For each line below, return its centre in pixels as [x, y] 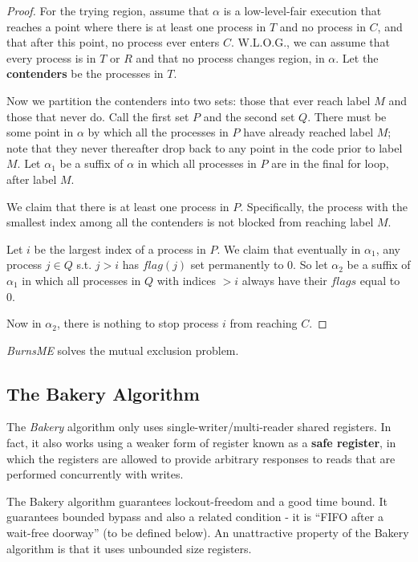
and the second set [249, 116]
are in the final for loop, [330, 163]
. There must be [347, 116]
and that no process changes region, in [230, 57]
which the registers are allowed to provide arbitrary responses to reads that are [201, 458]
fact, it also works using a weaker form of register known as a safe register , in [201, 443]
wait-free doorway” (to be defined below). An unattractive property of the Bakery [208, 533]
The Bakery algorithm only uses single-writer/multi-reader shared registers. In [199, 427]
